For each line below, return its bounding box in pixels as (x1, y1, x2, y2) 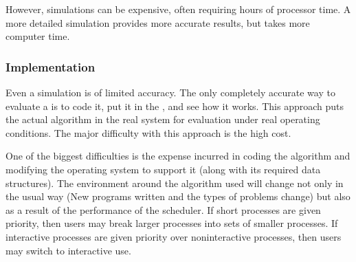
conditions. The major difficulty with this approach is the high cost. (5, 125, 291, 140)
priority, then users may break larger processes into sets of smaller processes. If (5, 216, 338, 230)
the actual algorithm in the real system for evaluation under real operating (5, 112, 320, 127)
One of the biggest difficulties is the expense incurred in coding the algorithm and (5, 149, 351, 163)
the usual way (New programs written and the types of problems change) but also (5, 189, 351, 204)
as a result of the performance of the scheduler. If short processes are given (5, 202, 321, 217)
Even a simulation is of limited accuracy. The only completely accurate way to (5, 85, 335, 99)
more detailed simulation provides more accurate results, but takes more (5, 15, 310, 30)
